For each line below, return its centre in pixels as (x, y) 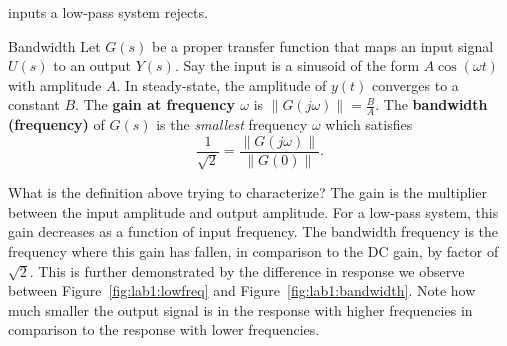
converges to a (415, 84)
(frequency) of (56, 124)
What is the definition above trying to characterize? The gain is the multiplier (248, 192)
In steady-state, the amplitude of (226, 84)
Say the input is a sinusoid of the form (301, 65)
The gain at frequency (159, 104)
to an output (92, 65)
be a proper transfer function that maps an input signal (322, 45)
